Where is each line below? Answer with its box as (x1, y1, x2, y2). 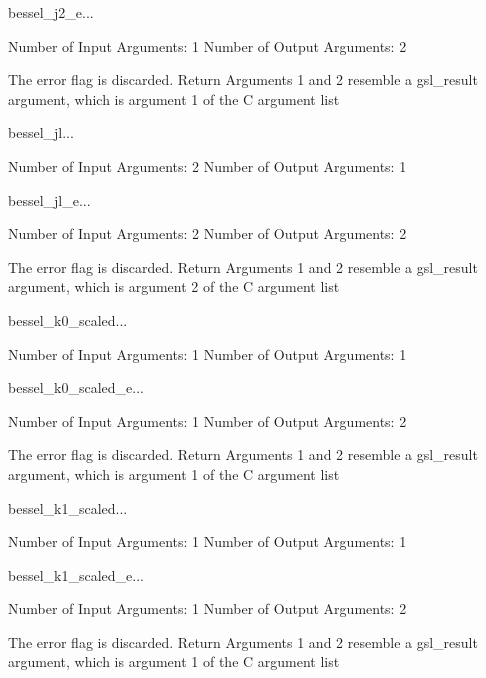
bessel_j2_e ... (8, 2, 94, 22)
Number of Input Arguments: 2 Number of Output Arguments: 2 (8, 223, 407, 244)
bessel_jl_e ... (8, 189, 91, 210)
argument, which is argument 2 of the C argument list (8, 276, 340, 297)
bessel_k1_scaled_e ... (8, 564, 144, 585)
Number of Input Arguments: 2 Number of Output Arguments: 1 (8, 155, 407, 176)
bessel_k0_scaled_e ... (8, 377, 144, 398)
